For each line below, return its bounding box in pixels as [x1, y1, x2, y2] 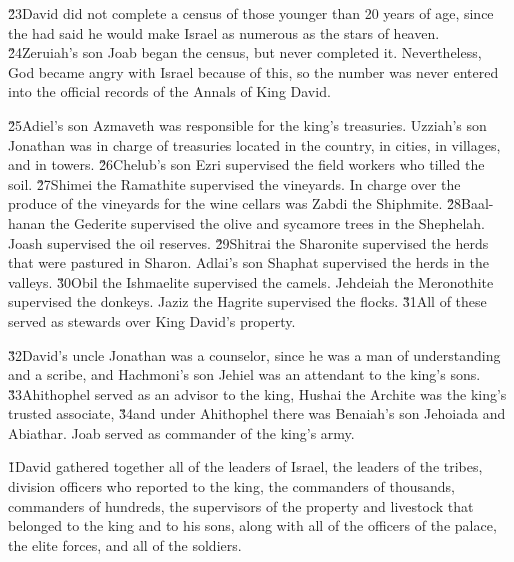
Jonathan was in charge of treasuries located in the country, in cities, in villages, [8, 134, 501, 155]
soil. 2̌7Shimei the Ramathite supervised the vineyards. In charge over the [8, 173, 461, 194]
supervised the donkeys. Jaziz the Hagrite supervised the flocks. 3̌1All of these [8, 291, 487, 312]
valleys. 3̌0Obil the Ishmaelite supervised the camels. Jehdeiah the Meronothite [8, 271, 494, 292]
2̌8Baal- [447, 193, 494, 214]
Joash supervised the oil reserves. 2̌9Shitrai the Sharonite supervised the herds [8, 232, 489, 253]
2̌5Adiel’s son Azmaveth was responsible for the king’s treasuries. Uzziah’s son [8, 114, 487, 135]
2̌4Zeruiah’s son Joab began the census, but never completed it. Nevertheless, [8, 42, 482, 63]
